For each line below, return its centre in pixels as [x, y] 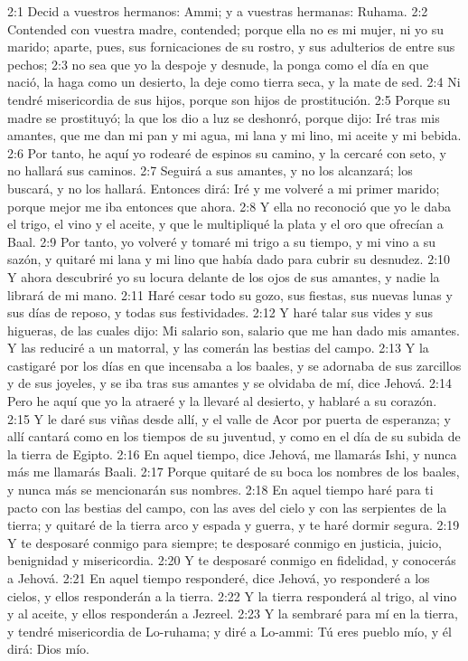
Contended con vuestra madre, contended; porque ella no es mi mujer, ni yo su [225, 28]
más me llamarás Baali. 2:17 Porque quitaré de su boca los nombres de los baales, [234, 472]
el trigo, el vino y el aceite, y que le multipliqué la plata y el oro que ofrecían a [225, 224]
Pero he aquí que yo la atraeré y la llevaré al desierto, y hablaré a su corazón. [222, 401]
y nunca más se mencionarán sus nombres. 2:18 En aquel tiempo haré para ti [220, 490]
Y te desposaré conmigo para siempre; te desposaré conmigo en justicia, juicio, [225, 542]
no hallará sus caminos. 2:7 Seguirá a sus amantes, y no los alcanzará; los [210, 170]
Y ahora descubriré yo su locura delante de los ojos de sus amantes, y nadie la [224, 276]
